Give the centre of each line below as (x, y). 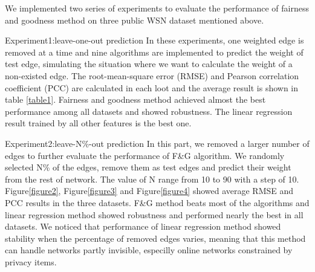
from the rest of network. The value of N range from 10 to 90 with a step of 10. (152, 179)
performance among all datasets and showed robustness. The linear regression (149, 111)
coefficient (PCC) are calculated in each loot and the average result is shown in (152, 87)
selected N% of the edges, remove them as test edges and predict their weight (148, 167)
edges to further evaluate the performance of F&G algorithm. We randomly (145, 155)
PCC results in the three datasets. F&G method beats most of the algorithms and (157, 202)
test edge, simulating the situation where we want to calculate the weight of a (149, 64)
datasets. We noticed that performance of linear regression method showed (143, 226)
